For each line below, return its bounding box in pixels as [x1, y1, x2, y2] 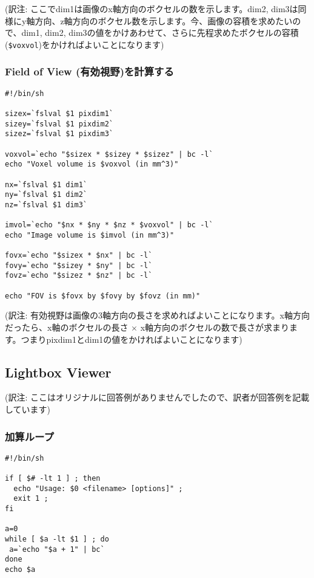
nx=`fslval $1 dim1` [5, 180, 88, 189]
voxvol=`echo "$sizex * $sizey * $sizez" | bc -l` [5, 150, 213, 159]
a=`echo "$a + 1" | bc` [9, 545, 105, 554]
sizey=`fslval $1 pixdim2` [5, 119, 113, 128]
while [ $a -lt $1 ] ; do [5, 535, 109, 544]
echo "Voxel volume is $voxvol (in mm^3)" [5, 160, 179, 169]
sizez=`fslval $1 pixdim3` [5, 129, 113, 139]
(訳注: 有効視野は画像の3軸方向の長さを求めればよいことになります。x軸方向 [5, 309, 310, 322]
